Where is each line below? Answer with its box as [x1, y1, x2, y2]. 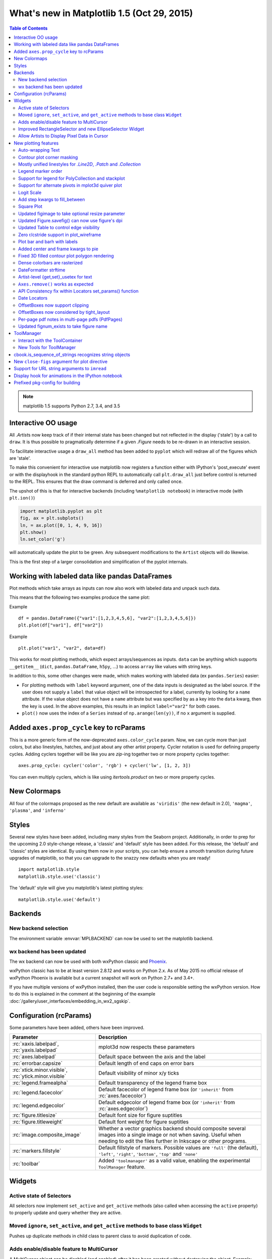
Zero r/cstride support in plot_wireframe [18, 232, 101, 238]
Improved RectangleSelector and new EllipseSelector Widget [18, 126, 145, 132]
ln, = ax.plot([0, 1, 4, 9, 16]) [20, 522, 103, 528]
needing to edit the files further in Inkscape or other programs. [98, 1138, 247, 1145]
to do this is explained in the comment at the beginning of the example [9, 991, 156, 997]
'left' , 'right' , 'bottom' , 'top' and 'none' [98, 1151, 198, 1158]
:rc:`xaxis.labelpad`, [12, 1040, 59, 1047]
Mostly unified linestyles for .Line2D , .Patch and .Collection [18, 161, 141, 167]
